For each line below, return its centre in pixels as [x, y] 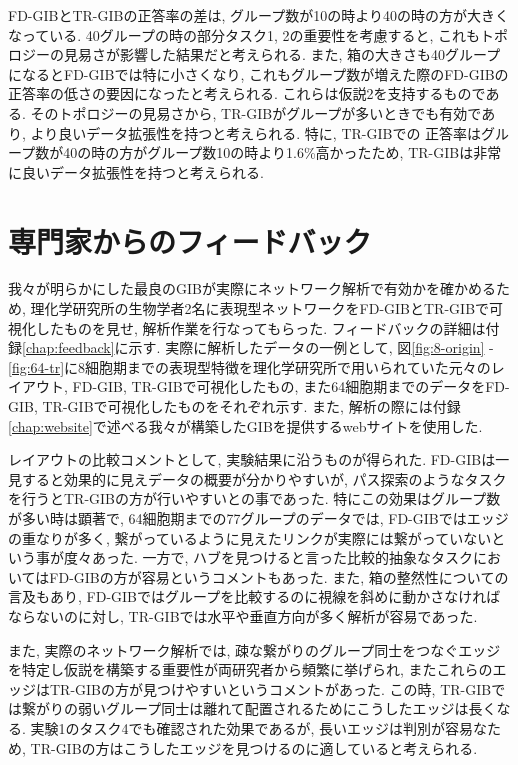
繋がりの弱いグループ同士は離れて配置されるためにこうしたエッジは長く [259, 708]
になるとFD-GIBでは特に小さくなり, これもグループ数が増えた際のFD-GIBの [258, 73]
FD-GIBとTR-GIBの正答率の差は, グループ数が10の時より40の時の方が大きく [258, 15]
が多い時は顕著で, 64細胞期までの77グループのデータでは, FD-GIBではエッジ [258, 518]
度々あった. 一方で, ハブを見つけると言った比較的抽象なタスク [268, 557]
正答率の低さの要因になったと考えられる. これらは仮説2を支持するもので [247, 93]
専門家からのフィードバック [190, 240]
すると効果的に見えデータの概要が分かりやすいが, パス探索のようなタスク [264, 478]
